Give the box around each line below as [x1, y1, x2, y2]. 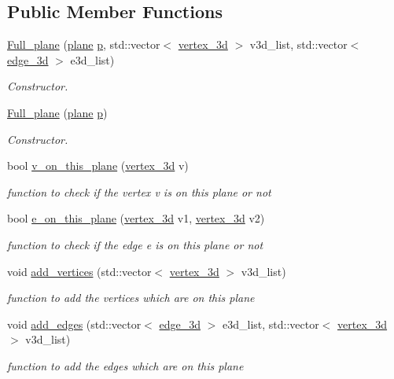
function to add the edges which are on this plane [7, 357, 244, 373]
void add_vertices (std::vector [7, 263, 152, 279]
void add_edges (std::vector [7, 315, 142, 332]
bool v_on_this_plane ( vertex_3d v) [7, 157, 189, 174]
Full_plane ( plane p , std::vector [7, 36, 160, 53]
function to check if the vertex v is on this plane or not [7, 183, 271, 200]
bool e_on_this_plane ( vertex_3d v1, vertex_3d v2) [7, 210, 265, 226]
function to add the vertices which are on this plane [7, 289, 255, 306]
